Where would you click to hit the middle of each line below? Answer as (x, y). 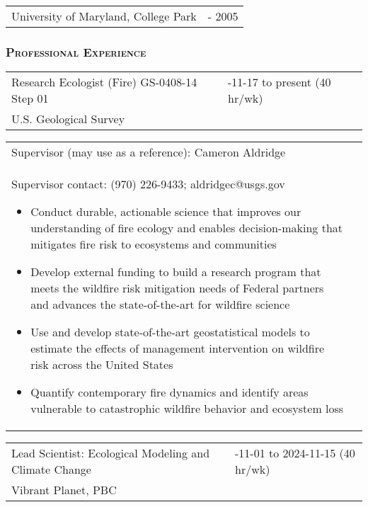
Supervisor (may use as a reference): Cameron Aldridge (149, 152)
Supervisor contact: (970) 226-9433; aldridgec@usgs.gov (148, 184)
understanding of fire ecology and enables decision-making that (187, 228)
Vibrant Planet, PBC (64, 490)
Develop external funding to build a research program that (176, 272)
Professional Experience (76, 51)
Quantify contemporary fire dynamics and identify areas (169, 392)
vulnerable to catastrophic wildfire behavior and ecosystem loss (187, 409)
